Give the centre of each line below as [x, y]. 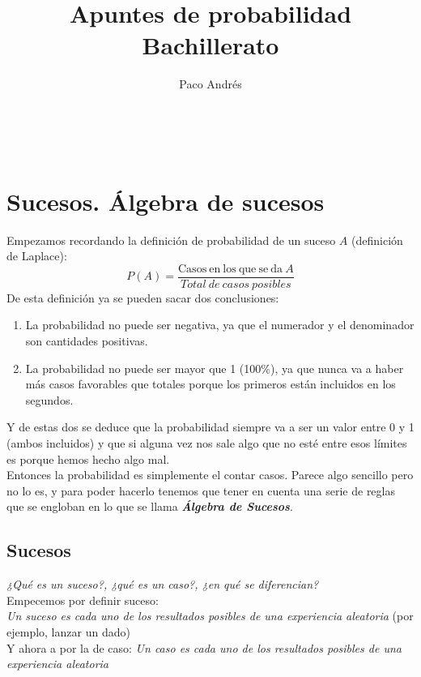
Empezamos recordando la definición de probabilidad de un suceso [171, 240]
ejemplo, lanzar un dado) [68, 631]
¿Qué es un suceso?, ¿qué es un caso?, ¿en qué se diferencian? [163, 584]
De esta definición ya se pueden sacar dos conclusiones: [143, 297]
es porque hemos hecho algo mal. [88, 458]
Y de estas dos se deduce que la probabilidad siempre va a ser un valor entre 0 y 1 [210, 427]
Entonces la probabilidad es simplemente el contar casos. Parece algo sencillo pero [210, 475]
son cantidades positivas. [87, 341]
